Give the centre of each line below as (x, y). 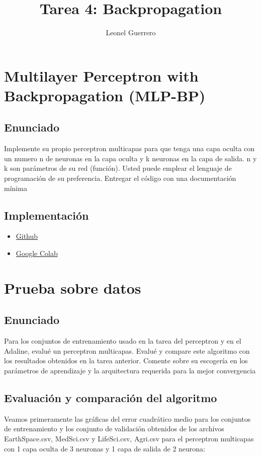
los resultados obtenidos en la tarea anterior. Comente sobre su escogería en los (126, 361)
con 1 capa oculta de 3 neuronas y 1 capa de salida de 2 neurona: (105, 448)
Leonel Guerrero (131, 32)
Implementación (47, 215)
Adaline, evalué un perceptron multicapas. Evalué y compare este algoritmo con (127, 350)
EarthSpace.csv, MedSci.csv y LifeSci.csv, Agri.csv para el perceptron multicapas (129, 438)
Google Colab (37, 253)
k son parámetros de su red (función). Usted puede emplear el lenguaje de (118, 168)
